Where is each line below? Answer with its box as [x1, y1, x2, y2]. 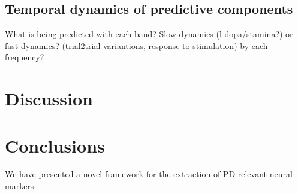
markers [5, 180, 34, 192]
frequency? [5, 51, 44, 63]
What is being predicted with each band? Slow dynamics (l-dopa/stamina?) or [5, 28, 293, 40]
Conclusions [5, 133, 105, 157]
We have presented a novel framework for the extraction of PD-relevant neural [5, 168, 293, 180]
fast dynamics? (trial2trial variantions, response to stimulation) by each [5, 39, 268, 51]
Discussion [5, 86, 93, 111]
